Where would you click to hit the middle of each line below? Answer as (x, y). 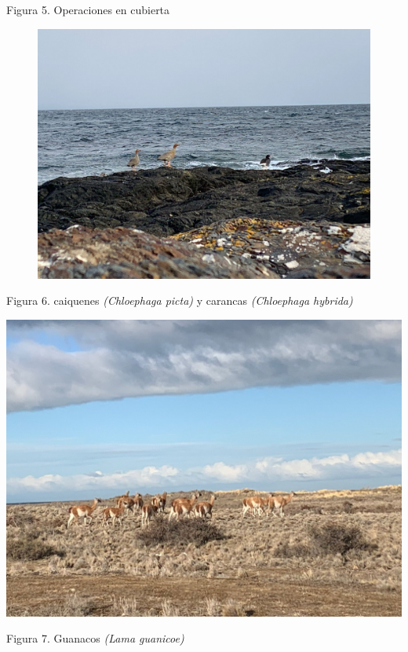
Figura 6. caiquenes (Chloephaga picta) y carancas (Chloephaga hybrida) (180, 300)
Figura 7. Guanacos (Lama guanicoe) (95, 638)
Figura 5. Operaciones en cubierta (88, 9)
